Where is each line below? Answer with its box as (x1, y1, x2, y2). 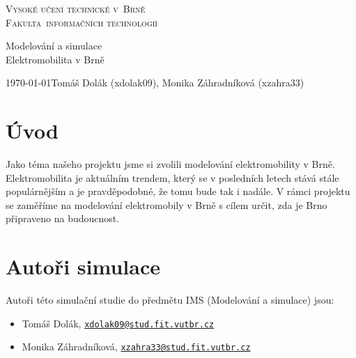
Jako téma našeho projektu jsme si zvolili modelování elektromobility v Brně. (6, 157, 335, 171)
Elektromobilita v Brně (6, 52, 105, 66)
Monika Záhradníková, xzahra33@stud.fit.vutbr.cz (22, 339, 251, 354)
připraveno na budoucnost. (6, 211, 120, 226)
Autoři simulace (6, 252, 160, 281)
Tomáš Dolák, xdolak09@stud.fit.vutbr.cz (22, 316, 215, 330)
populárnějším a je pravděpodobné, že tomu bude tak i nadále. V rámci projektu (6, 184, 350, 199)
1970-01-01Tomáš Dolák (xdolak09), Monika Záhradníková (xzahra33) (6, 75, 304, 90)
